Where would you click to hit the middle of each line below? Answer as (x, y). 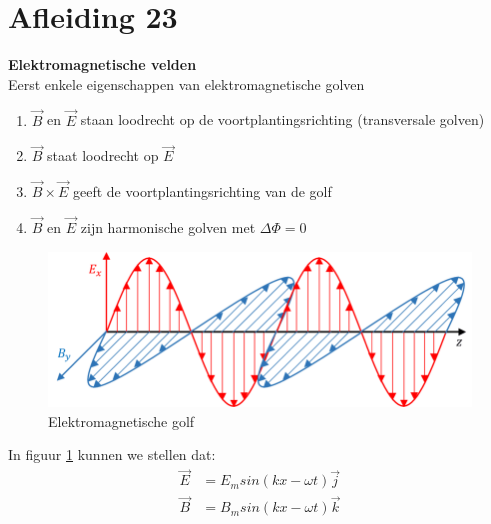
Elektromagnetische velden (102, 64)
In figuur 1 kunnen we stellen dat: (112, 454)
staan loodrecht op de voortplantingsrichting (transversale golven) (282, 119)
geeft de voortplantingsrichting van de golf (202, 191)
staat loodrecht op (103, 155)
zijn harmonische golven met (168, 226)
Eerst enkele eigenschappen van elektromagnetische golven (186, 83)
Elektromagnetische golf (121, 420)
